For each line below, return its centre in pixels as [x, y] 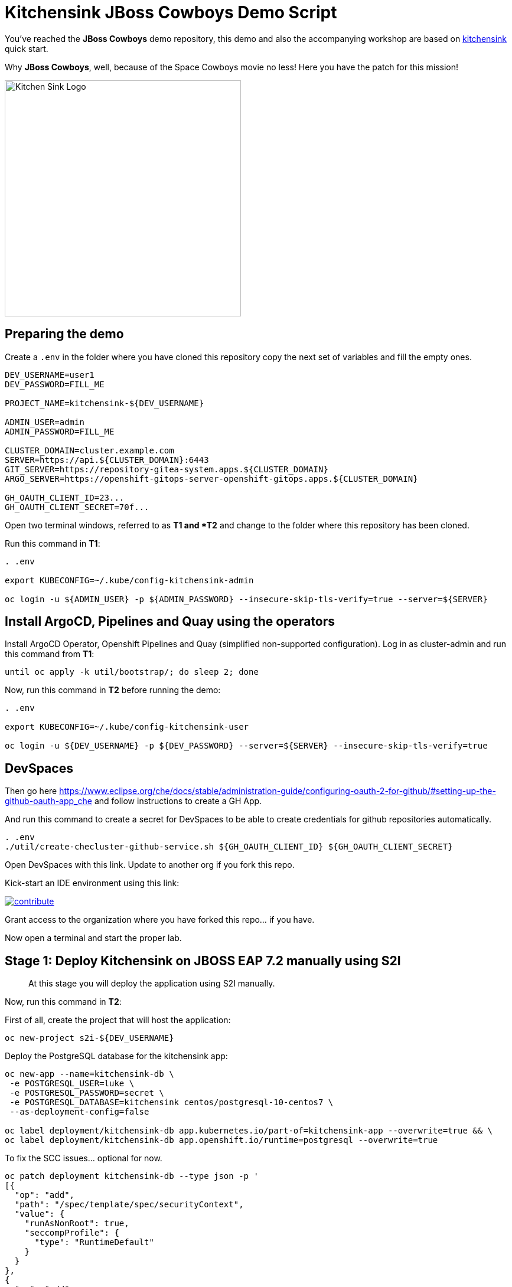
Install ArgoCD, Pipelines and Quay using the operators [170, 622]
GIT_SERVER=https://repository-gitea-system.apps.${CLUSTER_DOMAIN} [167, 469]
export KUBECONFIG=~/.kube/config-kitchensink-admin [129, 580]
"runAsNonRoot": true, [77, 1224]
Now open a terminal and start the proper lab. [93, 938]
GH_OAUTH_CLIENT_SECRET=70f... [77, 507]
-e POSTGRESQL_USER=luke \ [72, 1084]
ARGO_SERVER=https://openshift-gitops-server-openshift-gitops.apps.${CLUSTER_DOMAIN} [211, 478]
